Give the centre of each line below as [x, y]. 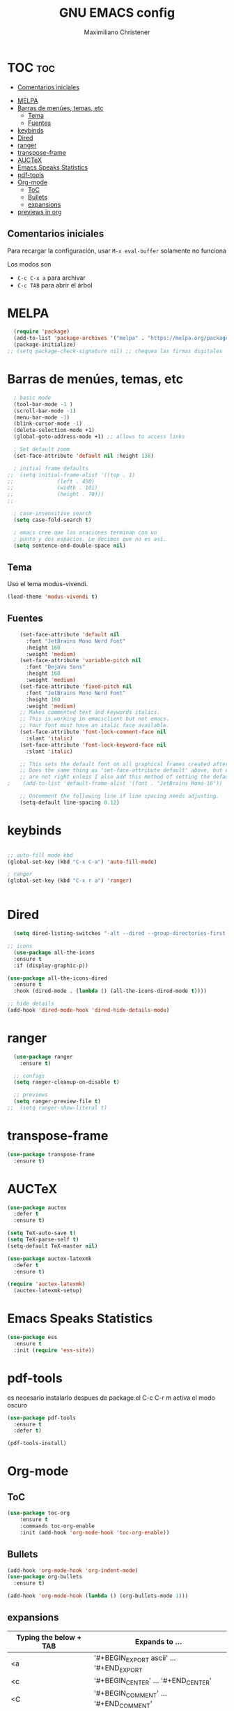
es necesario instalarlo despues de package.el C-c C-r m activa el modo [111, 1398]
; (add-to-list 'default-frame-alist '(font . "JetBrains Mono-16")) [115, 784]
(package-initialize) [45, 345]
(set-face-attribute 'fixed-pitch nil [76, 686]
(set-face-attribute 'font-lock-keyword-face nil [93, 745]
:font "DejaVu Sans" [55, 667]
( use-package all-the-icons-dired [57, 978]
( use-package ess [32, 1338]
